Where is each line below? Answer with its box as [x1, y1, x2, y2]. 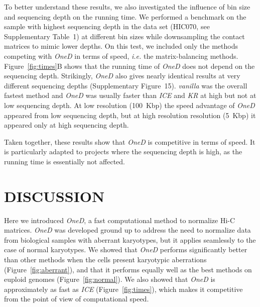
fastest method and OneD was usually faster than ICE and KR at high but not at [4, 90, 256, 100]
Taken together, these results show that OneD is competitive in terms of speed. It [4, 136, 255, 147]
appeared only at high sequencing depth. [4, 120, 129, 130]
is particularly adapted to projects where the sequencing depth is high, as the [4, 146, 242, 157]
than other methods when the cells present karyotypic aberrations [4, 254, 207, 264]
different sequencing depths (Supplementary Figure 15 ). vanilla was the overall [4, 80, 247, 90]
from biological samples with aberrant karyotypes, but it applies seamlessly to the [4, 234, 256, 245]
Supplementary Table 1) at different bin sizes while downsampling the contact [4, 31, 245, 41]
